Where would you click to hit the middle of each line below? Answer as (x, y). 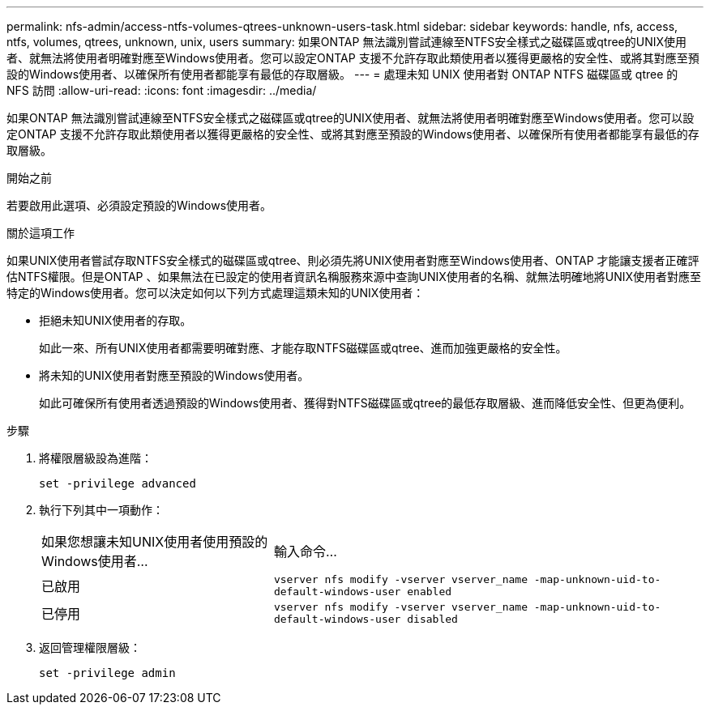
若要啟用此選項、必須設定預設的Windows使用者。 (139, 205)
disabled (432, 619)
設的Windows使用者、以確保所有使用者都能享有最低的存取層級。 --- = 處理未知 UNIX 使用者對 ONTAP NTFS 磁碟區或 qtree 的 (342, 74)
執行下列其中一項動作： (101, 510)
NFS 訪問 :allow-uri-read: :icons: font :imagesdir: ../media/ (162, 90)
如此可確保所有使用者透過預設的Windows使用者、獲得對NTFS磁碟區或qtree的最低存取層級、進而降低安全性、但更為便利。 (365, 403)
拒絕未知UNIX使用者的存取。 (115, 320)
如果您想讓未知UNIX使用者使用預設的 (155, 542)
